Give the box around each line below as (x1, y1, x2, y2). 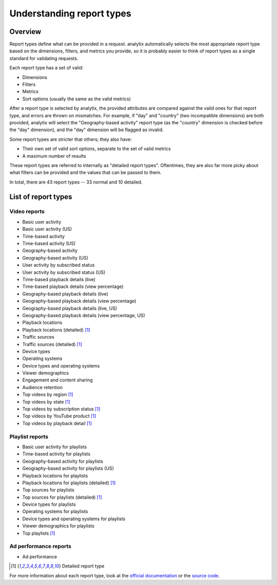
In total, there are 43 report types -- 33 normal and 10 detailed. (9, 179, 143, 185)
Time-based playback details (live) (22, 276, 96, 282)
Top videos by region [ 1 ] (22, 391, 74, 398)
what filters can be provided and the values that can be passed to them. (9, 170, 162, 176)
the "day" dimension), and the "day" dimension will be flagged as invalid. (9, 126, 164, 133)
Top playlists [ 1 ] (22, 530, 56, 536)
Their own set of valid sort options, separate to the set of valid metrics (22, 145, 171, 152)
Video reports (9, 208, 45, 215)
